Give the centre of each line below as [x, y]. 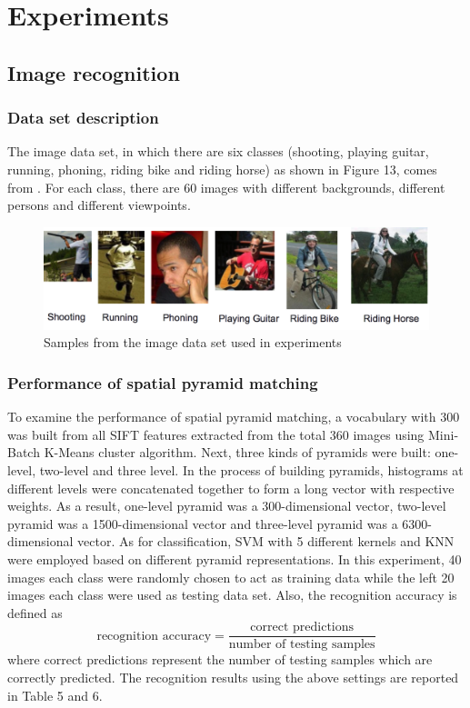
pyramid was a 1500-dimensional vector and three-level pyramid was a [203, 523]
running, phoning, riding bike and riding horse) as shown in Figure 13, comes [222, 169]
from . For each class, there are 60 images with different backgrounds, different [226, 187]
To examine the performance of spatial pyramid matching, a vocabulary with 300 [234, 417]
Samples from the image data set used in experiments [193, 342]
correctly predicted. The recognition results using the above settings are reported [233, 677]
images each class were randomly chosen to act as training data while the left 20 [231, 577]
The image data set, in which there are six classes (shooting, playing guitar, [218, 151]
